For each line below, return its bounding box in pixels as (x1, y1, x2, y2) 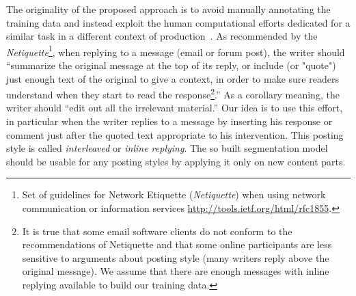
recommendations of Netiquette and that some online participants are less (22, 237, 332, 252)
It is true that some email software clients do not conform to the (22, 224, 292, 238)
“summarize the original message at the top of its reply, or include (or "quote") (6, 58, 336, 72)
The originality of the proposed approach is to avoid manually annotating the (6, 2, 331, 16)
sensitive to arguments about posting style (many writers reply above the (22, 250, 329, 265)
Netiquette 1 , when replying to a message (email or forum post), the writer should (6, 42, 345, 59)
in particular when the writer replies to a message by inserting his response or (6, 114, 333, 129)
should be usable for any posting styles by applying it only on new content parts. (6, 154, 346, 168)
